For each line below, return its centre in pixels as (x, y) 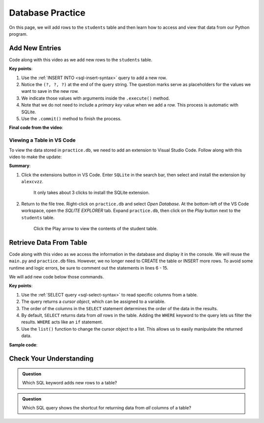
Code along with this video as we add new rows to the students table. (81, 60)
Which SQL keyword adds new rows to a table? (70, 383)
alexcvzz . (32, 182)
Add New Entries (35, 48)
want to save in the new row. (50, 91)
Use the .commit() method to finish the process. (71, 118)
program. (18, 34)
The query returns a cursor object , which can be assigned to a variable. (93, 302)
